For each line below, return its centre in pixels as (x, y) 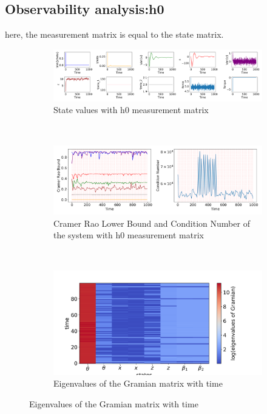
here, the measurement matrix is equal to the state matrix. (114, 34)
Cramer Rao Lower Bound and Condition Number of (152, 223)
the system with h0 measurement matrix (129, 235)
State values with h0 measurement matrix (131, 110)
